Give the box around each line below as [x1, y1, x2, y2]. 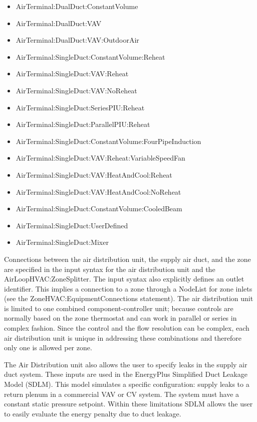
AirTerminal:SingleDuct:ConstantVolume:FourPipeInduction [16, 135, 201, 146]
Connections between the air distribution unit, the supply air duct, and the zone [4, 253, 251, 264]
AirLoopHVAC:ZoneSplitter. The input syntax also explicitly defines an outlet [4, 273, 244, 284]
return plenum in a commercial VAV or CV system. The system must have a [4, 388, 239, 399]
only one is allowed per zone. [4, 342, 92, 353]
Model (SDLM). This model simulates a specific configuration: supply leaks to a [4, 379, 249, 389]
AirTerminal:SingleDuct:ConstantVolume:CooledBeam [16, 203, 182, 214]
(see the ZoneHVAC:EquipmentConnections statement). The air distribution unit [4, 293, 253, 304]
